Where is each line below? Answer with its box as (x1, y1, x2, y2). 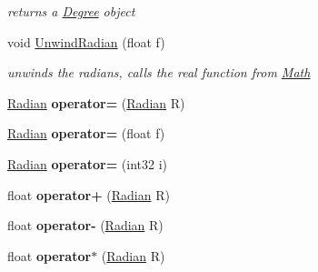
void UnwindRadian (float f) (7, 32, 165, 51)
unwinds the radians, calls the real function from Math (7, 63, 311, 82)
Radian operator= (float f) (7, 124, 165, 143)
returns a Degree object (7, 2, 135, 20)
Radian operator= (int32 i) (7, 154, 168, 173)
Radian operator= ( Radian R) (7, 93, 185, 112)
